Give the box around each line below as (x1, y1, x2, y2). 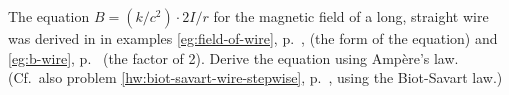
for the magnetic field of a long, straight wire (213, 6, 489, 26)
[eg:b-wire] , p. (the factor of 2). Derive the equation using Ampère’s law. (8, 47, 459, 68)
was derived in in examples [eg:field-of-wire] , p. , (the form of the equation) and (8, 28, 498, 48)
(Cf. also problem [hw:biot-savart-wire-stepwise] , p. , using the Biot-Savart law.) (8, 67, 503, 88)
